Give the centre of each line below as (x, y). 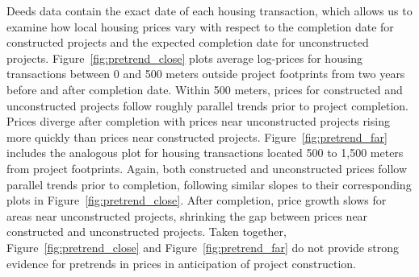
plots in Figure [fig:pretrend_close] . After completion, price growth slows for (197, 200)
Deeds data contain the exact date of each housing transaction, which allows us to (209, 10)
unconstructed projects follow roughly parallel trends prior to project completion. (207, 105)
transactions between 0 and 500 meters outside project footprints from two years (206, 74)
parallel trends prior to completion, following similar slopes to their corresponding (209, 184)
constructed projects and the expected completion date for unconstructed (188, 42)
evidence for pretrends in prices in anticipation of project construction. (181, 263)
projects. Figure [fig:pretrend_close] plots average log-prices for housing (185, 58)
